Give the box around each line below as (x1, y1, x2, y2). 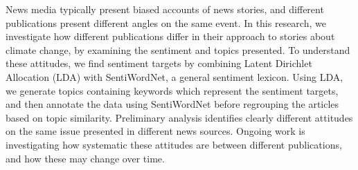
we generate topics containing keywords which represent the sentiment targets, (6, 83, 339, 97)
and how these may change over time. (6, 151, 165, 165)
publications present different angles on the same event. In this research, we (6, 15, 326, 30)
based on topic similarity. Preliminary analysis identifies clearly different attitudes (6, 110, 353, 124)
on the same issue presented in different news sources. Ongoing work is (6, 124, 305, 138)
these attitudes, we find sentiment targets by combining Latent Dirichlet (6, 56, 312, 70)
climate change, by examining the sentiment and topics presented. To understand (6, 42, 350, 57)
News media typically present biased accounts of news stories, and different (6, 2, 324, 16)
